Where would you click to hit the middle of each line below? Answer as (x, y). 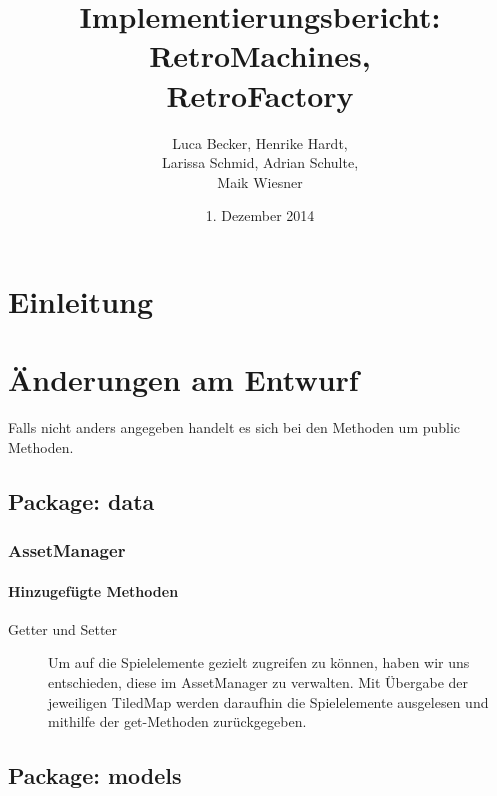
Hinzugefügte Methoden (93, 590)
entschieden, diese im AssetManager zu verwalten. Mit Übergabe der (258, 681)
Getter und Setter (63, 628)
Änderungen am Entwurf (183, 379)
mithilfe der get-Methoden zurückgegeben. (177, 721)
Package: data (81, 500)
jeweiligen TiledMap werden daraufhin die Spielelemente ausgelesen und (268, 701)
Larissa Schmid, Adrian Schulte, (260, 162)
